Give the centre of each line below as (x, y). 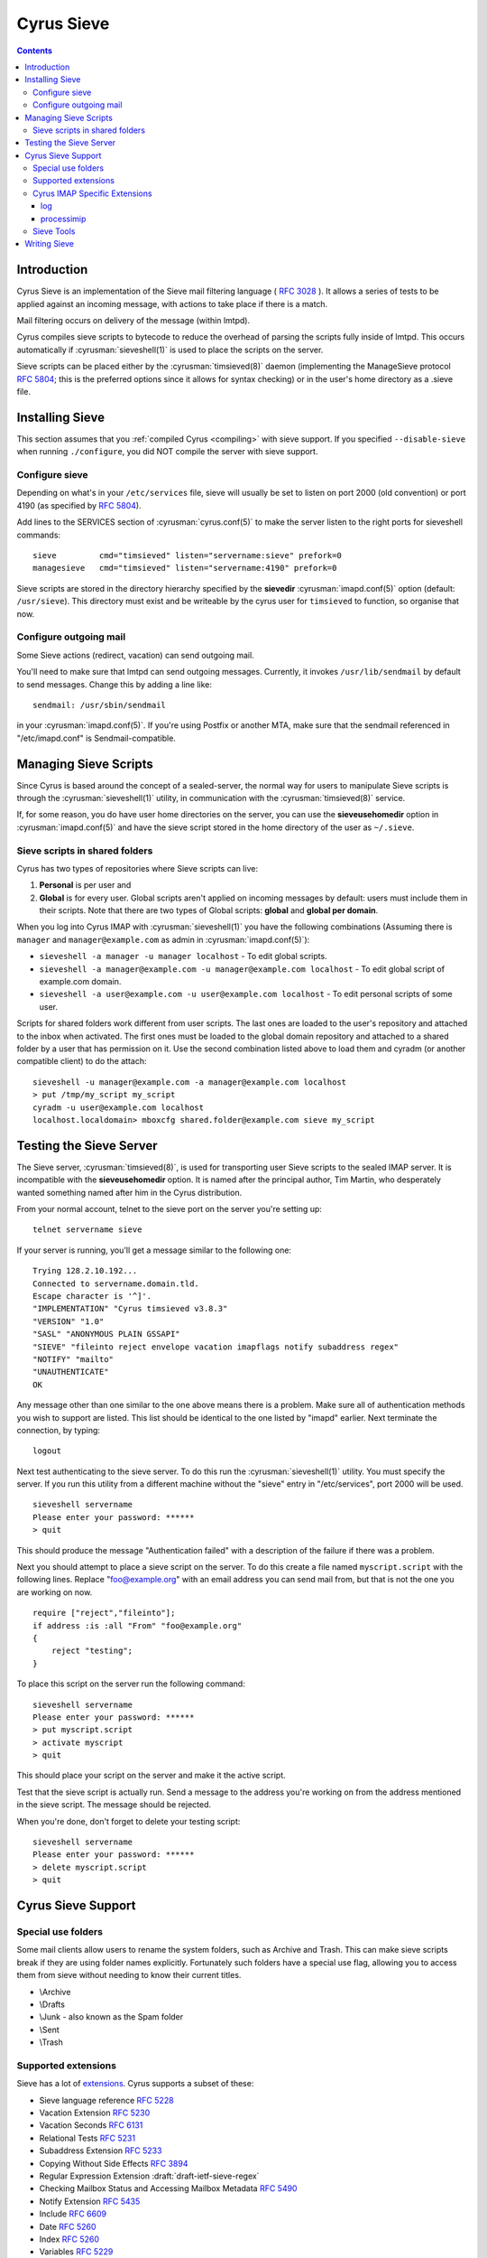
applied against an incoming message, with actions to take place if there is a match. (172, 303)
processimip (64, 219)
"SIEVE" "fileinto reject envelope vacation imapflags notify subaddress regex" (216, 1347)
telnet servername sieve (87, 1230)
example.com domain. (80, 982)
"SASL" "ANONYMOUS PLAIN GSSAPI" (106, 1334)
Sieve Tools (54, 231)
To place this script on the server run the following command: (131, 1684)
